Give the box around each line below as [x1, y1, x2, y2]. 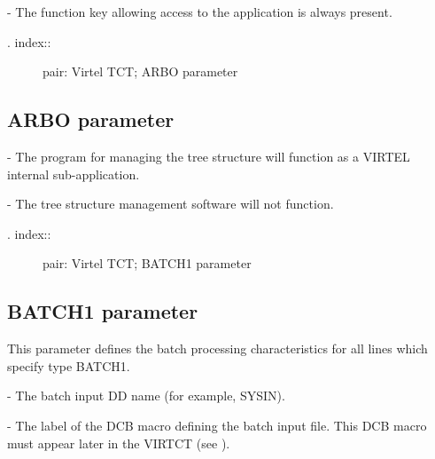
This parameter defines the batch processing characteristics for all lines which [7, 339, 428, 358]
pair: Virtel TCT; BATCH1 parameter [43, 254, 252, 273]
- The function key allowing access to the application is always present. [7, 3, 392, 20]
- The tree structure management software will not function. [7, 194, 334, 213]
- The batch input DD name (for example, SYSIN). [7, 386, 285, 405]
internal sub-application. [7, 164, 140, 183]
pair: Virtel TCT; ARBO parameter [43, 62, 238, 81]
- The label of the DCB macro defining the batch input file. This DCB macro [7, 415, 427, 434]
